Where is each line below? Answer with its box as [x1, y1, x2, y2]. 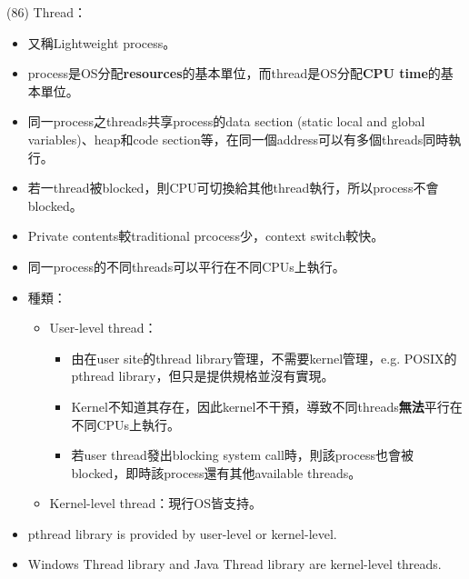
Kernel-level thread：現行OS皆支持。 [49, 494, 263, 513]
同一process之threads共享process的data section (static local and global [27, 112, 425, 131]
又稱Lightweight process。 [27, 33, 176, 52]
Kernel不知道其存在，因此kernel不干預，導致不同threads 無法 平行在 [71, 396, 463, 415]
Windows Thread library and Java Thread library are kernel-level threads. [27, 554, 442, 574]
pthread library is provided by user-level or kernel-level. [27, 524, 337, 543]
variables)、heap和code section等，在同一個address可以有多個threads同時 [27, 129, 449, 148]
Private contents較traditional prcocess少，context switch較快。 [27, 226, 384, 245]
